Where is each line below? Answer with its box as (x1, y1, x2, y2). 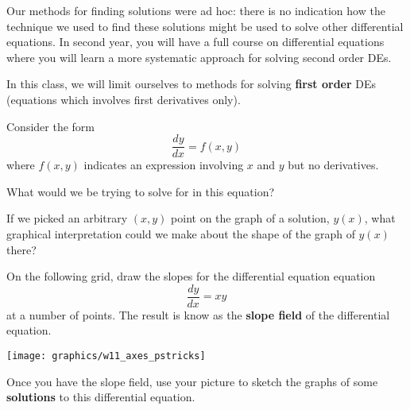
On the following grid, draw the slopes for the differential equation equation (6, 268, 376, 284)
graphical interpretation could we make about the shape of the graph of (6, 226, 355, 242)
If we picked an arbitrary (6, 210, 128, 226)
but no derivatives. (288, 157, 379, 173)
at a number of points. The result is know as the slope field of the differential (6, 306, 390, 323)
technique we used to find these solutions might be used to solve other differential (6, 17, 404, 34)
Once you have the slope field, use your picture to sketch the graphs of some (6, 373, 378, 389)
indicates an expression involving (83, 157, 244, 173)
